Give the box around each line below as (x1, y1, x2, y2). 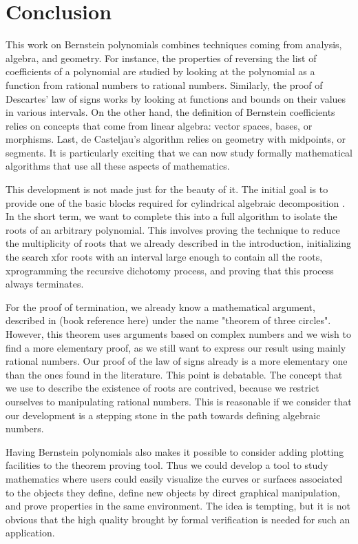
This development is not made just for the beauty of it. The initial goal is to (6, 182, 328, 197)
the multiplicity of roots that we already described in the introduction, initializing (6, 236, 352, 250)
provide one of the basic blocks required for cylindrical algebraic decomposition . (6, 195, 345, 210)
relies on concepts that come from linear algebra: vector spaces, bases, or (6, 118, 313, 132)
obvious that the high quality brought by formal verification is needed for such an (6, 512, 350, 526)
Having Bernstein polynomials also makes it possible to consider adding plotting (6, 444, 344, 459)
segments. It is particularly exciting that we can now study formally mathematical (6, 145, 353, 159)
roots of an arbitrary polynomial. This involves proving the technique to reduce (6, 222, 340, 236)
